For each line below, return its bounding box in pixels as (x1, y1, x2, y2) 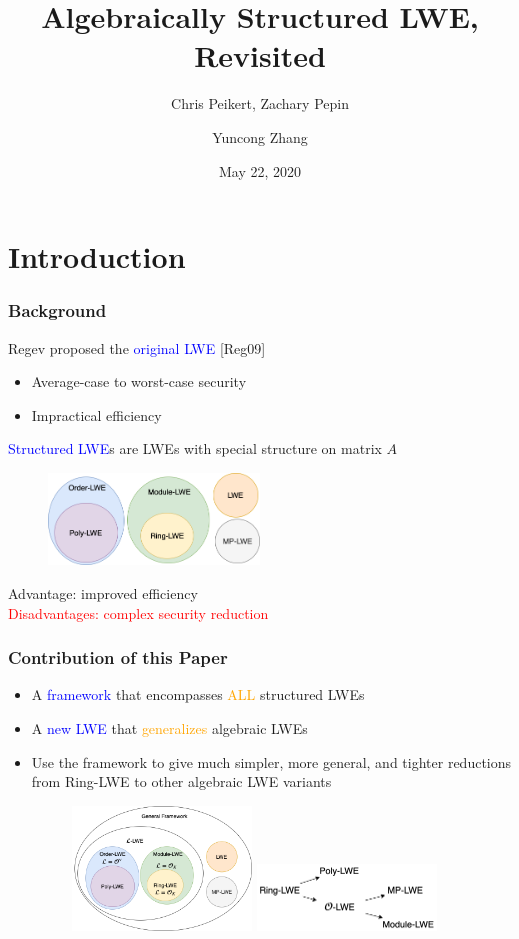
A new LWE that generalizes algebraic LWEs (31, 717, 308, 738)
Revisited (194, 35, 326, 76)
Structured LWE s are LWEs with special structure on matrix (8, 438, 382, 459)
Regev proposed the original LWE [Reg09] (8, 337, 266, 358)
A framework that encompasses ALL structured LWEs (31, 684, 365, 705)
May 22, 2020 (218, 160, 302, 181)
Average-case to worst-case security (31, 371, 247, 392)
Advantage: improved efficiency (8, 582, 198, 603)
